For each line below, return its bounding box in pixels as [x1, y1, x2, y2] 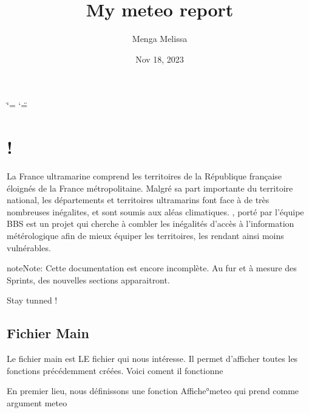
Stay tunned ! [7, 294, 58, 307]
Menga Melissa [132, 32, 188, 45]
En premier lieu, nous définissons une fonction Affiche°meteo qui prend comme [7, 384, 299, 397]
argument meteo [7, 396, 67, 409]
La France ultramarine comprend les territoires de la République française [7, 170, 282, 182]
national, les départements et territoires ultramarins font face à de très [7, 193, 270, 206]
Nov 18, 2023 [135, 52, 184, 65]
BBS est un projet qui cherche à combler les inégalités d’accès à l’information [7, 217, 294, 230]
